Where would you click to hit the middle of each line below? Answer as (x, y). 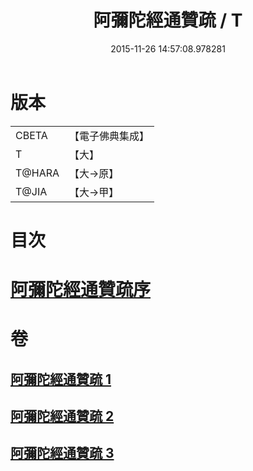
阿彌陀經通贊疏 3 (62, 453)
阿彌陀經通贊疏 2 (62, 416)
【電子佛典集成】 (109, 136)
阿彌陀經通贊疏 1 (61, 379)
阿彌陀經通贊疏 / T (168, 20)
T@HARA (37, 173)
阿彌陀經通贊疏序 (81, 290)
